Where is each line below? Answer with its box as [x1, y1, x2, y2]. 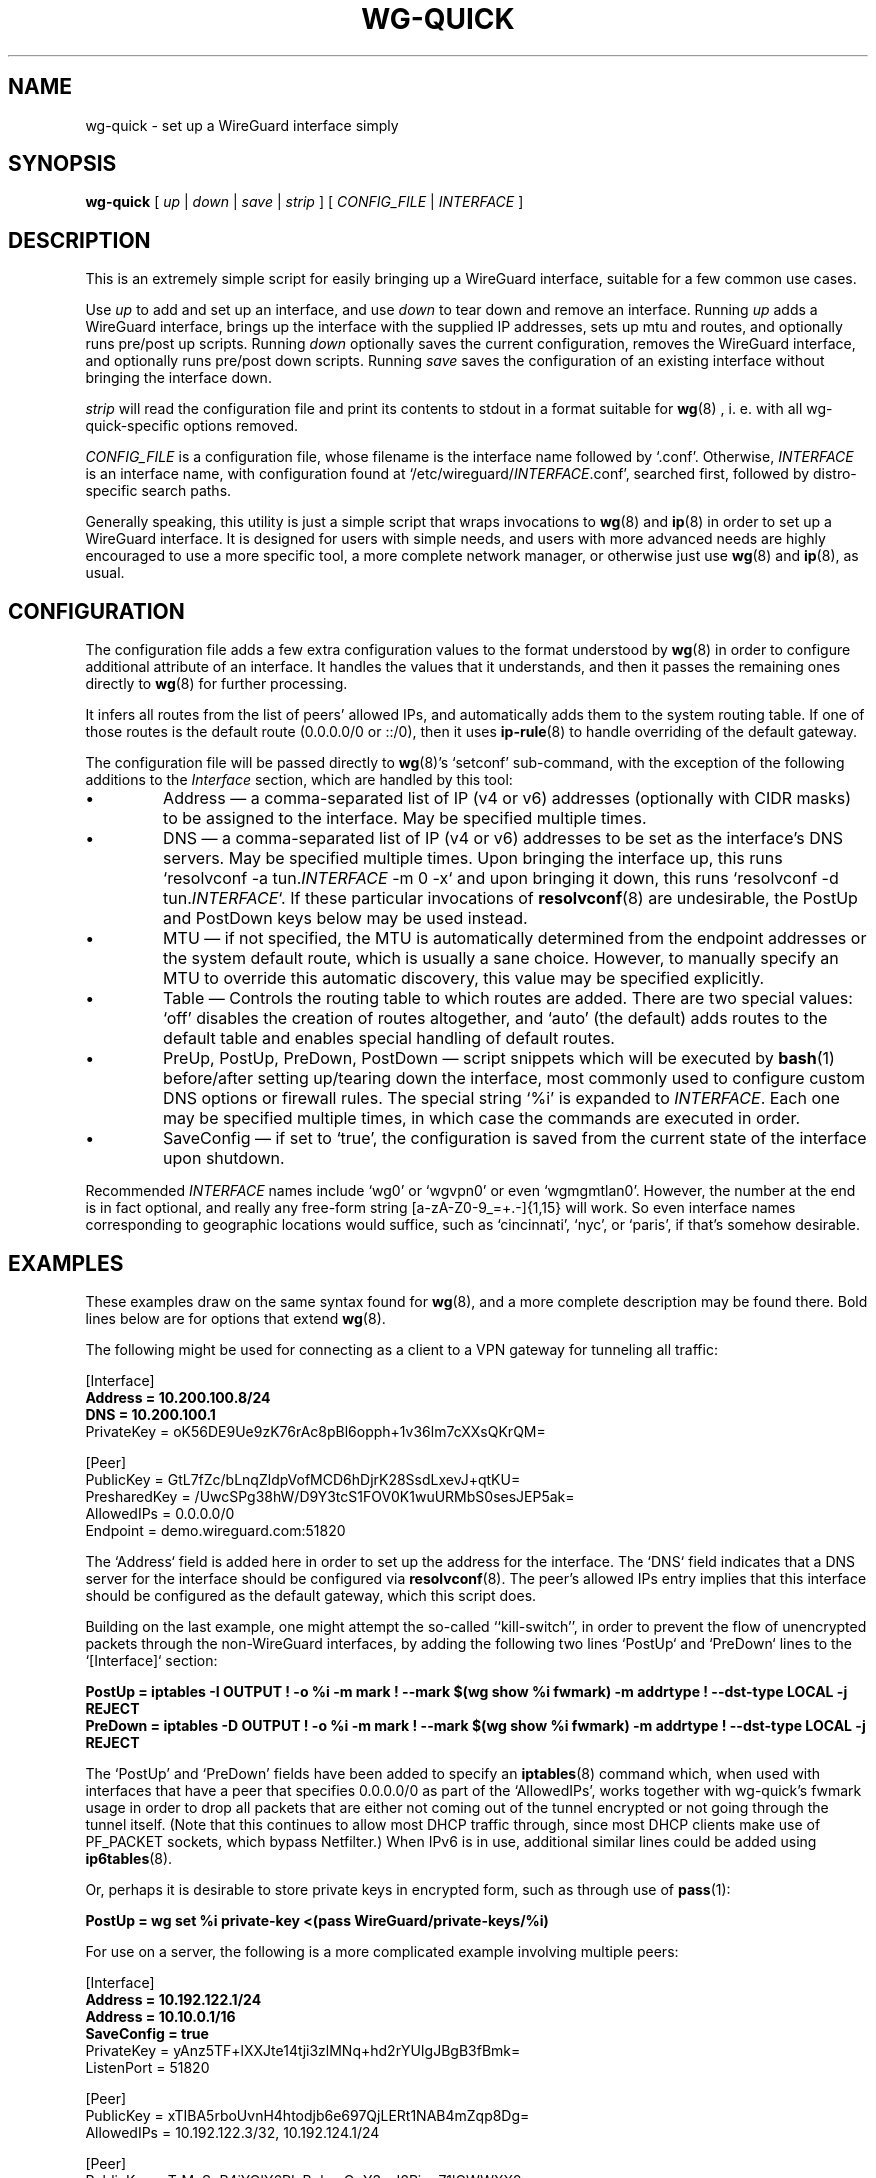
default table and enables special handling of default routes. [163, 1028, 615, 1049]
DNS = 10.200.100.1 [85, 1405, 216, 1423]
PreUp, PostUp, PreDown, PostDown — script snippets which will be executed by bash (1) [163, 1048, 835, 1069]
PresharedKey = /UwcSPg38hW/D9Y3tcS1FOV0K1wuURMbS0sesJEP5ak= [85, 1487, 575, 1505]
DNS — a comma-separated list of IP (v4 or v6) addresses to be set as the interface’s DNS [163, 828, 844, 849]
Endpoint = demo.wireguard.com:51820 [85, 1521, 346, 1539]
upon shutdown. [163, 1148, 285, 1169]
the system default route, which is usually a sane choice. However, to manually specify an [163, 948, 839, 969]
